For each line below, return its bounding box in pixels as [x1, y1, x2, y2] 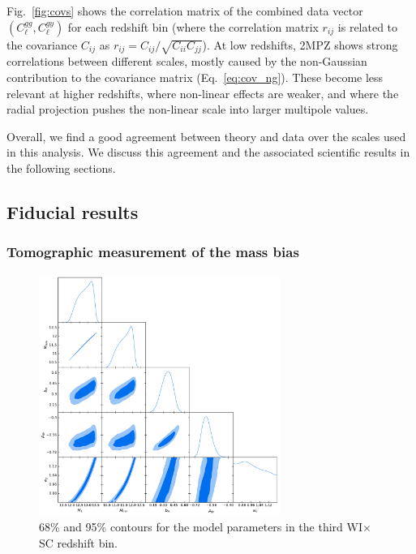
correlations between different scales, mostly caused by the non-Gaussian [6, 53, 367, 70]
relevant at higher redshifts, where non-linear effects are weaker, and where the [6, 84, 399, 101]
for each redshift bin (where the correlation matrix [67, 18, 319, 35]
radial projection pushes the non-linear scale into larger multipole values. [6, 101, 369, 118]
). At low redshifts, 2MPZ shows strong [202, 36, 398, 53]
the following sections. [6, 159, 116, 176]
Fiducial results [6, 199, 139, 224]
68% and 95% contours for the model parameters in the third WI [39, 518, 362, 535]
